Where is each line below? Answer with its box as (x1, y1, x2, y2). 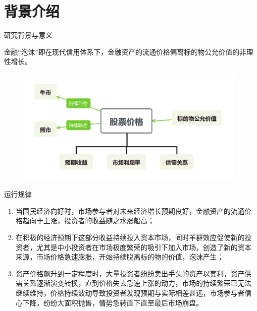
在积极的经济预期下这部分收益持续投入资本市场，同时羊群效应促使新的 (15, 232, 245, 243)
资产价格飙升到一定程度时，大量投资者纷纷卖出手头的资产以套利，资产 (15, 268, 245, 278)
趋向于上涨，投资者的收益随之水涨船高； (22, 215, 154, 226)
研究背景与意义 (4, 30, 52, 40)
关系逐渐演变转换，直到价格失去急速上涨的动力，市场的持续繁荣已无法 (22, 278, 252, 288)
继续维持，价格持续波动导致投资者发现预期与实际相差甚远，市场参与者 (15, 288, 245, 298)
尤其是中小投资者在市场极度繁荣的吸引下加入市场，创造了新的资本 (36, 242, 252, 252)
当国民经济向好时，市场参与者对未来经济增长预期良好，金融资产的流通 (15, 205, 245, 216)
